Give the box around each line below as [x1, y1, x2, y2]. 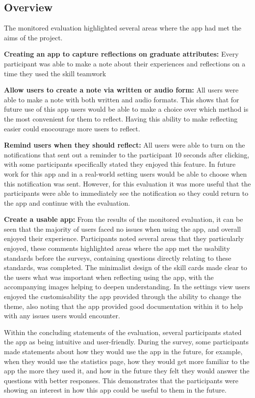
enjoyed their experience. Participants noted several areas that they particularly [4, 233, 244, 244]
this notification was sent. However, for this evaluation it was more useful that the [4, 178, 251, 188]
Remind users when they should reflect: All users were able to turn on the [4, 140, 245, 150]
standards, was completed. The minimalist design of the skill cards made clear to [4, 262, 247, 273]
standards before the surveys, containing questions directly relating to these [4, 252, 231, 263]
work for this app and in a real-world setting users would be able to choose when [4, 168, 247, 179]
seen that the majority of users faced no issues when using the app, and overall [4, 223, 241, 234]
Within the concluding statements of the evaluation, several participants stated [4, 327, 242, 337]
